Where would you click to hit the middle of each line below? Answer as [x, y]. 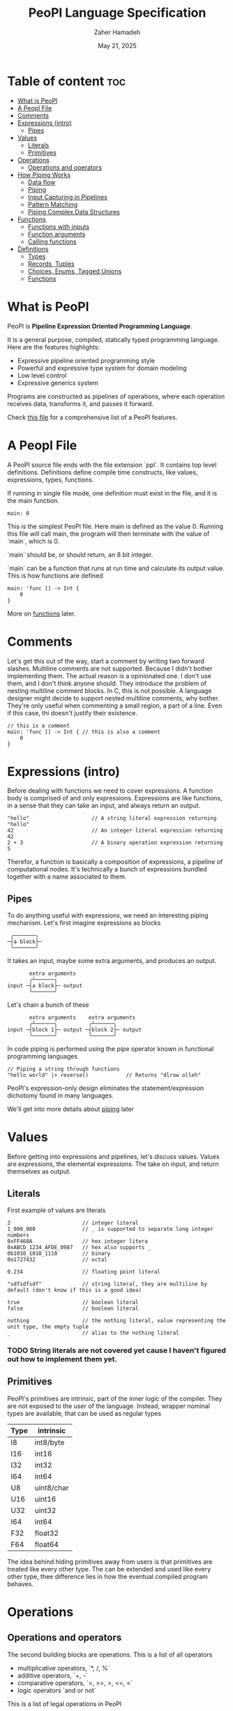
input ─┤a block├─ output [45, 986]
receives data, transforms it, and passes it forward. [81, 403]
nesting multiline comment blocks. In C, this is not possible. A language [110, 690]
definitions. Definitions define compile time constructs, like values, [103, 472]
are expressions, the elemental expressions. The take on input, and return [113, 1164]
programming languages [43, 1056]
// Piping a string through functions [63, 1069]
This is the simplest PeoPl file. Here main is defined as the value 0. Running [115, 526]
